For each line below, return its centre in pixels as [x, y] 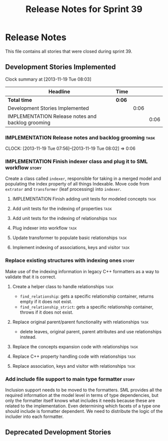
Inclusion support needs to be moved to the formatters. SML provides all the [84, 390]
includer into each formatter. [34, 416]
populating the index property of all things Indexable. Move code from [77, 184]
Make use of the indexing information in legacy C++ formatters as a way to [82, 271]
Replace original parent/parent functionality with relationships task [80, 322]
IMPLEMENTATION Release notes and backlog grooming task [80, 137]
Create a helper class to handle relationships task [63, 286]
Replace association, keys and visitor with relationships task [74, 366]
